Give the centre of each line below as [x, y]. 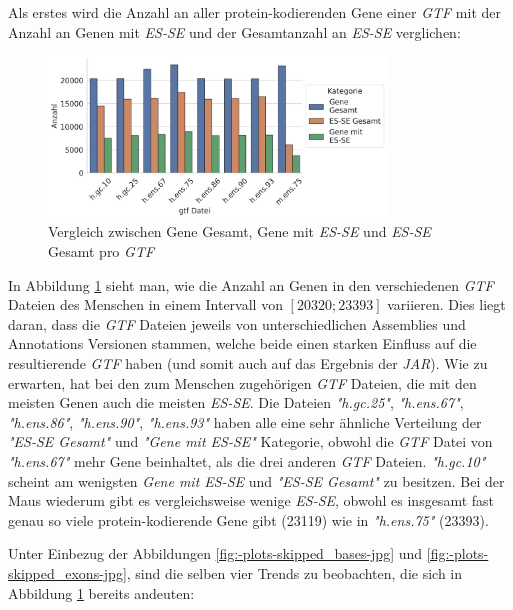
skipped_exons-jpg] [67, 572]
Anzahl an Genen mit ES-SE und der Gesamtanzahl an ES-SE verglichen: [234, 31]
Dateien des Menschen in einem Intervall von [145, 304]
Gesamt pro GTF [101, 251]
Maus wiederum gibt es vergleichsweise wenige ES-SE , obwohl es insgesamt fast [251, 500]
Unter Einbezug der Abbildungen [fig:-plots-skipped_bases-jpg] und [215, 553]
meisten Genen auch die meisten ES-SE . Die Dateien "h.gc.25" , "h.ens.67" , [236, 402]
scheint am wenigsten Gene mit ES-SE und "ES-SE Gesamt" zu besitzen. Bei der [256, 480]
